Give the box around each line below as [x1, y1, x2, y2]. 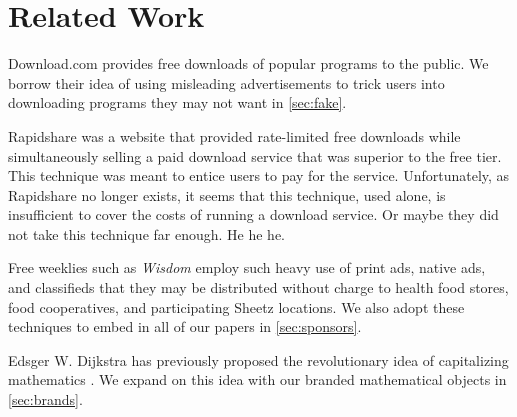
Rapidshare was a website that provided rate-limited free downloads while [8, 125, 461, 146]
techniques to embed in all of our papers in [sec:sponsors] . [8, 316, 362, 337]
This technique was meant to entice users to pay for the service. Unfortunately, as [8, 165, 510, 186]
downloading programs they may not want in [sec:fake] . [8, 92, 347, 113]
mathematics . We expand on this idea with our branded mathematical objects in [8, 369, 507, 390]
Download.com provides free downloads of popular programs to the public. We [8, 53, 489, 74]
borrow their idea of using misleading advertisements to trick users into [8, 72, 445, 93]
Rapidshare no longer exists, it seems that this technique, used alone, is [8, 184, 446, 205]
